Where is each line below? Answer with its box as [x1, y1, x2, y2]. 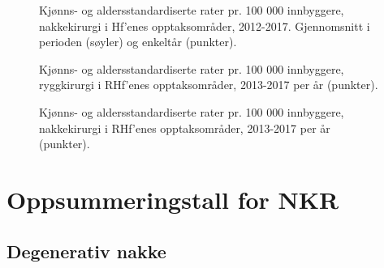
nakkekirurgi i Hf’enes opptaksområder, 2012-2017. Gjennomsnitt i [39, 17, 370, 34]
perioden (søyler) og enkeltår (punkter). [39, 33, 237, 50]
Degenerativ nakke [6, 238, 166, 263]
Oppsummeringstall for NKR [6, 182, 339, 215]
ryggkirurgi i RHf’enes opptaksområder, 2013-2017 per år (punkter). [39, 76, 378, 93]
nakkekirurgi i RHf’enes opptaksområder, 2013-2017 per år [39, 119, 330, 136]
